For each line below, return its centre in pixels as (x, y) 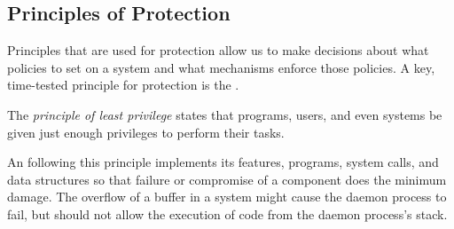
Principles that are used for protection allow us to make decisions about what (218, 50)
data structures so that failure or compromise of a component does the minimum (227, 179)
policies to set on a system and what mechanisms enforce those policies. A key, (221, 67)
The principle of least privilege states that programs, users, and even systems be (225, 114)
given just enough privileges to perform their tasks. (146, 132)
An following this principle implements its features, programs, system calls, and (223, 162)
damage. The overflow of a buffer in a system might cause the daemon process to (227, 197)
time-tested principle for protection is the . (123, 85)
